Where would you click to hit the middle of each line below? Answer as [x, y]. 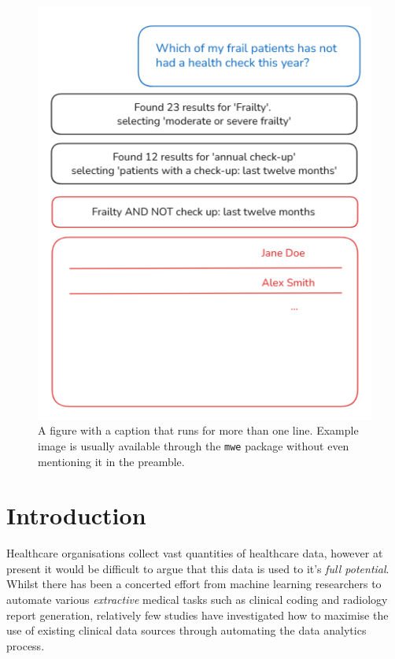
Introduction [76, 515]
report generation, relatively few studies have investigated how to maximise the [197, 615]
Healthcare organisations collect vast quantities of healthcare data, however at [195, 553]
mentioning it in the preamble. [111, 461]
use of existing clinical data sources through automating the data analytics [186, 630]
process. [26, 645]
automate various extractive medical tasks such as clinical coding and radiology [197, 600]
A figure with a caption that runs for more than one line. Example [198, 430]
